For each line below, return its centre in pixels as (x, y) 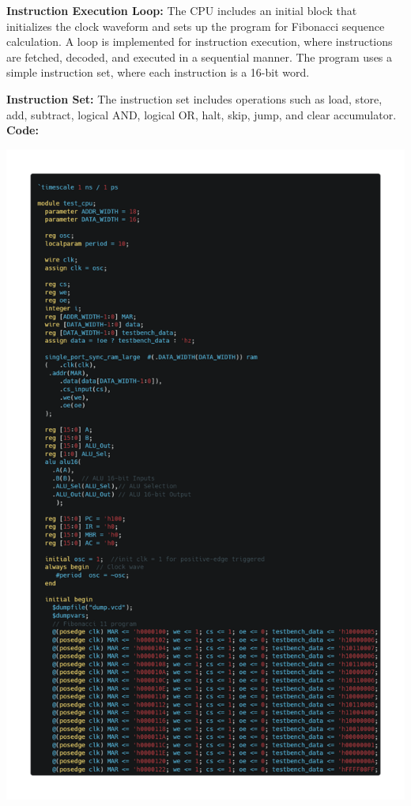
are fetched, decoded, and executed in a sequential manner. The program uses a (200, 56)
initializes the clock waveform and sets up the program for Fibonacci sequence (196, 26)
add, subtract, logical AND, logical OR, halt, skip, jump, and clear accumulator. (202, 114)
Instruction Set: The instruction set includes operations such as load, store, (194, 98)
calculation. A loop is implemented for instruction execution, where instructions (200, 41)
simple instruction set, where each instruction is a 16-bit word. (158, 72)
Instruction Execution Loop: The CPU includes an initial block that (182, 10)
